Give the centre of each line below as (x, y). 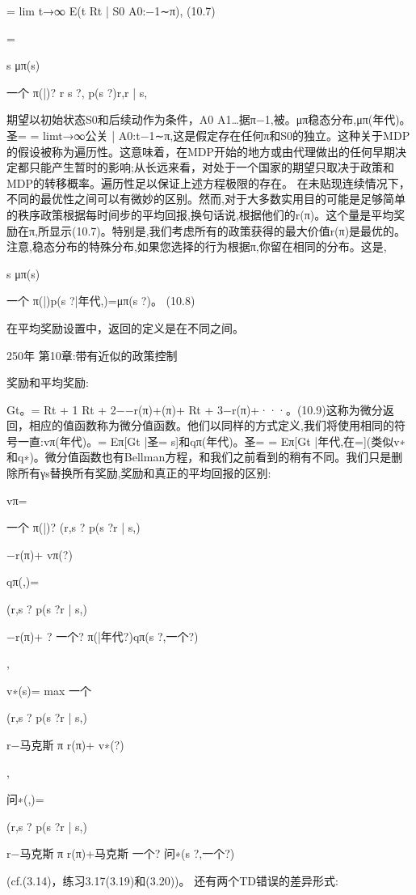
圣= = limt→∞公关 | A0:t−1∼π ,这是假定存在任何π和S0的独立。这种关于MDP (208, 135)
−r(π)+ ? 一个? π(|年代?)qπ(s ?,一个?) (103, 636)
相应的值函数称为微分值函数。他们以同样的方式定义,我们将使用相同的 (211, 425)
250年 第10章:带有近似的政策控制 (92, 355)
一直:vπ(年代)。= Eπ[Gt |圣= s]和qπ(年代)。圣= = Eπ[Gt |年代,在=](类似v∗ (211, 441)
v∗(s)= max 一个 (49, 690)
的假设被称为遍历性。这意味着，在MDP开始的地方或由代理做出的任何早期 (201, 151)
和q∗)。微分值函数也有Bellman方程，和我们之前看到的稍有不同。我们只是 (199, 457)
